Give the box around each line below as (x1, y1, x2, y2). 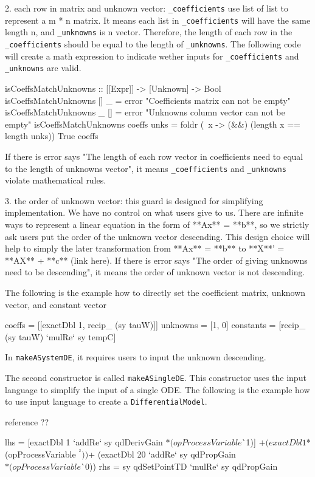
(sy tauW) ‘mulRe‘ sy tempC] (5, 330, 116, 343)
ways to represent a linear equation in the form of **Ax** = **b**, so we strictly (5, 218, 310, 230)
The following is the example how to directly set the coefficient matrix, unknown (5, 286, 306, 298)
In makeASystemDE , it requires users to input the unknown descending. (5, 351, 266, 363)
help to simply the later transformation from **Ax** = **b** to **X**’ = (5, 242, 285, 255)
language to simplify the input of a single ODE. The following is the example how (5, 383, 310, 396)
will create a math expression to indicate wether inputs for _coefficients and (5, 49, 299, 62)
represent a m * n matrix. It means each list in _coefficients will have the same (5, 13, 311, 26)
